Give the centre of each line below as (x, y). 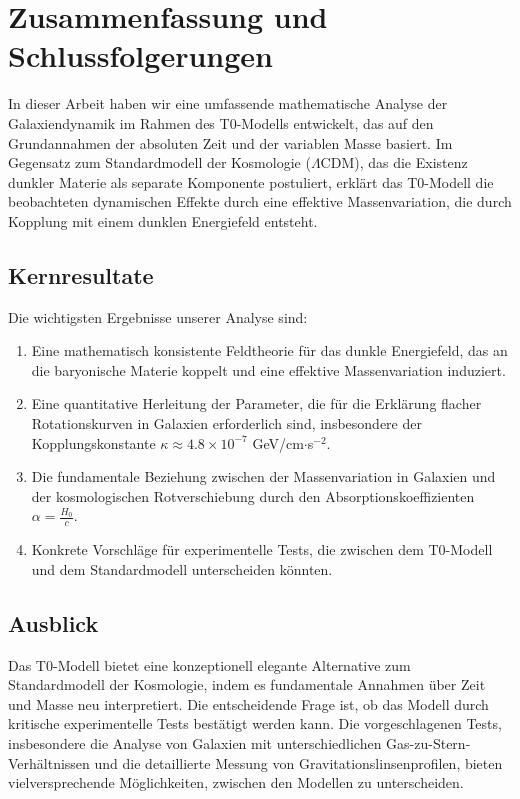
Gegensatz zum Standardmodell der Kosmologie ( (159, 162)
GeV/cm (278, 442)
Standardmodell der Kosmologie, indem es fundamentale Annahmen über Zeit (247, 684)
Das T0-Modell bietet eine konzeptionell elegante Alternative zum (209, 664)
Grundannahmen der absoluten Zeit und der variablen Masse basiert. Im (230, 142)
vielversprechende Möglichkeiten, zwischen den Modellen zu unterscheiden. (236, 782)
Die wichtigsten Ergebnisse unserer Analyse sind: (158, 316)
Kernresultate (81, 274)
